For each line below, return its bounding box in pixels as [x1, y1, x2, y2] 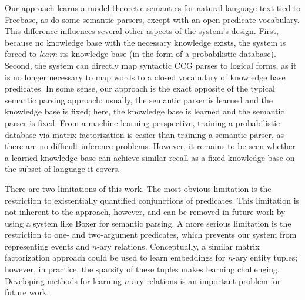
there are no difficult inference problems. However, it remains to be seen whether [5, 140, 296, 152]
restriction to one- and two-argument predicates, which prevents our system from [5, 228, 297, 241]
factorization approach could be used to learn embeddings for [5, 251, 226, 264]
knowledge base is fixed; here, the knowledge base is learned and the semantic [5, 105, 284, 117]
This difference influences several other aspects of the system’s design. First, [5, 25, 279, 37]
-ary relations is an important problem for [129, 274, 281, 286]
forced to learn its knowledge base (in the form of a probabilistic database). [5, 48, 276, 60]
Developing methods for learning [5, 274, 122, 286]
